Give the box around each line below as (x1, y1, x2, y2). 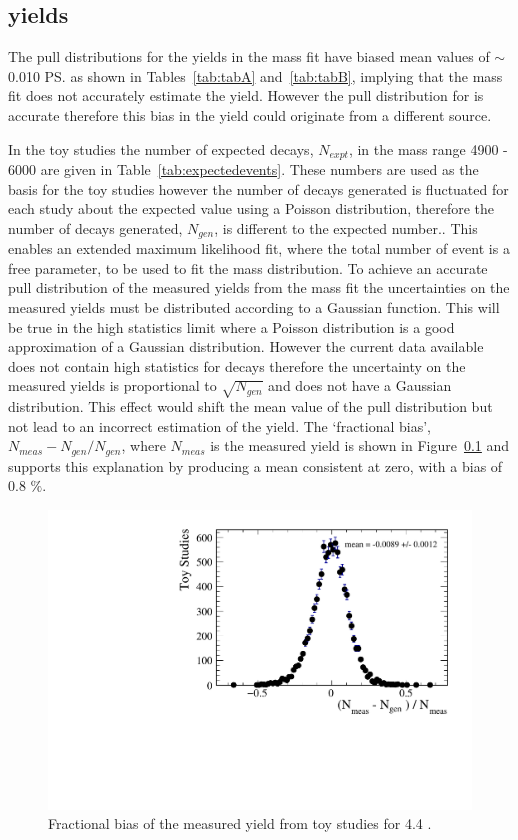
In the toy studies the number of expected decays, (8, 138, 314, 159)
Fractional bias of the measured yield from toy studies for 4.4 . (48, 813, 432, 834)
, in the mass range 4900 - (348, 138, 508, 159)
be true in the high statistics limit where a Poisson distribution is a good (8, 316, 455, 337)
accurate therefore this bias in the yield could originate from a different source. (8, 104, 492, 125)
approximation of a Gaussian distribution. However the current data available (8, 336, 484, 357)
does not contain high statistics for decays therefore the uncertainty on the (8, 355, 466, 376)
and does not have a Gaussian (268, 375, 452, 396)
